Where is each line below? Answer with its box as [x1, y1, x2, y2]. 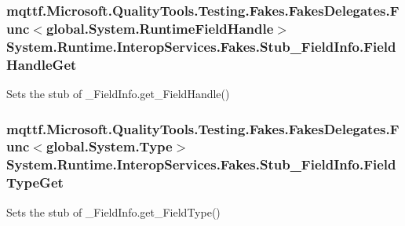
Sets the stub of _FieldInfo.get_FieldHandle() [6, 85, 230, 101]
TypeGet [6, 173, 64, 192]
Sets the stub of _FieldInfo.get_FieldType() [6, 203, 221, 220]
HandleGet [6, 54, 77, 74]
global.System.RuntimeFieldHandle [46, 18, 274, 38]
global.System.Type [46, 137, 173, 156]
